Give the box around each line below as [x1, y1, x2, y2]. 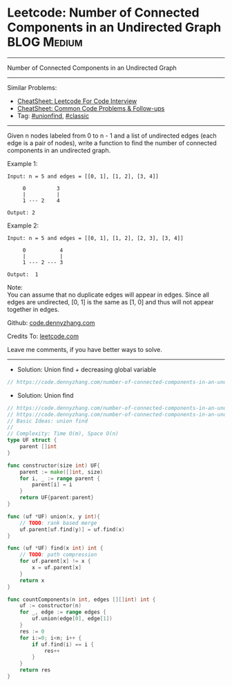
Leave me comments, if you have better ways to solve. [7, 345, 162, 353]
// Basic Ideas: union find [7, 417, 88, 425]
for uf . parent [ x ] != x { [19, 558, 91, 565]
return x [19, 577, 45, 584]
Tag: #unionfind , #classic [17, 111, 90, 120]
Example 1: [7, 159, 38, 167]
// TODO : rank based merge [19, 519, 97, 526]
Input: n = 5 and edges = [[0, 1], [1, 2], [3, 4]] [7, 173, 159, 180]
